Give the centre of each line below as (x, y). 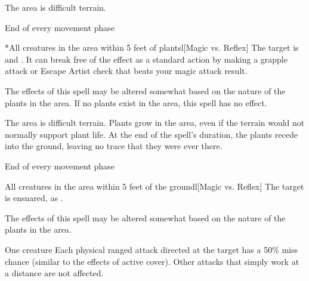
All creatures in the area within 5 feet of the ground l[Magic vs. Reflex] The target (154, 186)
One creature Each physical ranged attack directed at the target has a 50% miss (152, 249)
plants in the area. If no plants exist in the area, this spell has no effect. (136, 102)
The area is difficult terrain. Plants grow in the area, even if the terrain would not (155, 123)
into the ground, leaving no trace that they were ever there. (114, 146)
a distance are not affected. (54, 273)
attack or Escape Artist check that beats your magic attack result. (126, 71)
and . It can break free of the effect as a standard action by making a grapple (146, 59)
